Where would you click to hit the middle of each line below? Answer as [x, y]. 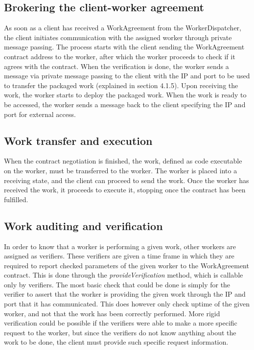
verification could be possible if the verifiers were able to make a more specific [121, 323]
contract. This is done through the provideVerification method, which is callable [124, 275]
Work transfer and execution [78, 140]
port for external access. [40, 114]
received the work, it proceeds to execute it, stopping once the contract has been [125, 190]
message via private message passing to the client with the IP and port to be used [127, 76]
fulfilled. [16, 199]
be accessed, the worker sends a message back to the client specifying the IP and [125, 104]
